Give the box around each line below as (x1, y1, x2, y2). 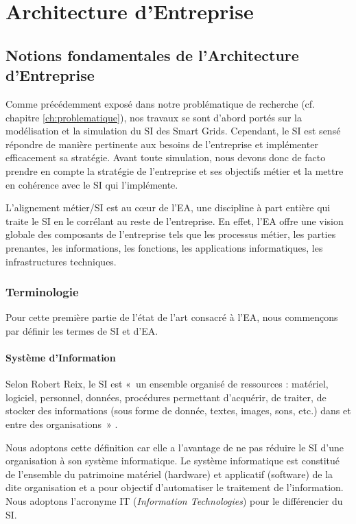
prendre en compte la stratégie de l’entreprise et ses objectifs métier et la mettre (5, 163, 344, 178)
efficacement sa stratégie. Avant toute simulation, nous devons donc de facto (5, 150, 326, 165)
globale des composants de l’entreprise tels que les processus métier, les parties (5, 227, 336, 241)
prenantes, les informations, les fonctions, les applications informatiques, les (5, 240, 323, 254)
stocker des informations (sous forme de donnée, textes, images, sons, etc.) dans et (5, 403, 351, 418)
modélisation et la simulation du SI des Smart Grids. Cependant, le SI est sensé (5, 123, 341, 138)
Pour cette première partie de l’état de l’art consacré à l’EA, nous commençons (5, 310, 338, 324)
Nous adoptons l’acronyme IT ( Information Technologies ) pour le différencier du (5, 494, 343, 508)
